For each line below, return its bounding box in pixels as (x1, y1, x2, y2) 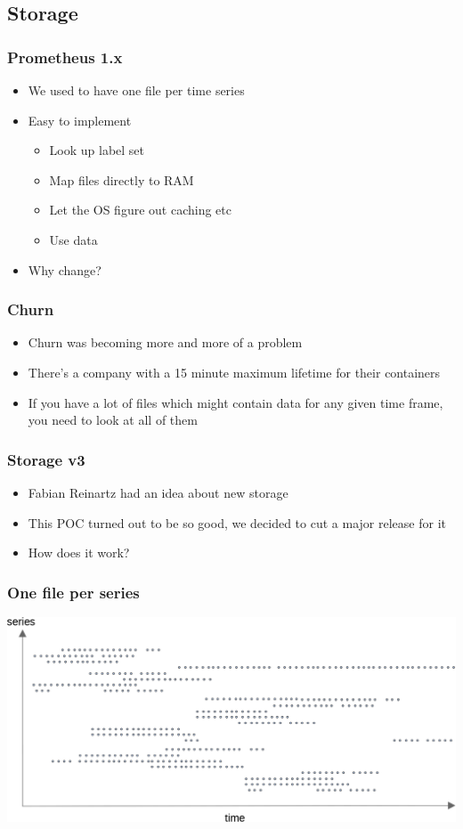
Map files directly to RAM (49, 170, 194, 189)
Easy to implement (28, 110, 132, 129)
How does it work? (28, 543, 130, 562)
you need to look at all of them (28, 410, 198, 429)
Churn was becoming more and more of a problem (28, 333, 303, 352)
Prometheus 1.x (7, 45, 123, 68)
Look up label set (49, 141, 145, 159)
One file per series (7, 581, 140, 603)
